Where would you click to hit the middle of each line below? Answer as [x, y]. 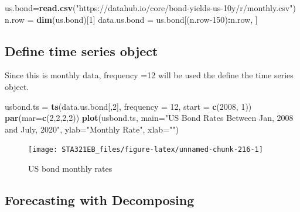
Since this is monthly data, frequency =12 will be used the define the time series [149, 75]
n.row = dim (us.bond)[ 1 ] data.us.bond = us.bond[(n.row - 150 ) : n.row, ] [131, 19]
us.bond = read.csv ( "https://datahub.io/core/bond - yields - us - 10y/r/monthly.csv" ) [150, 8]
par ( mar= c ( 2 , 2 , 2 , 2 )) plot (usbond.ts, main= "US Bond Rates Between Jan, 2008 [149, 118]
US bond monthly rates [70, 168]
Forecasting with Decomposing [100, 200]
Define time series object [81, 51]
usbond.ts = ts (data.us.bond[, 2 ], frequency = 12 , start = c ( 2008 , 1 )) [128, 106]
